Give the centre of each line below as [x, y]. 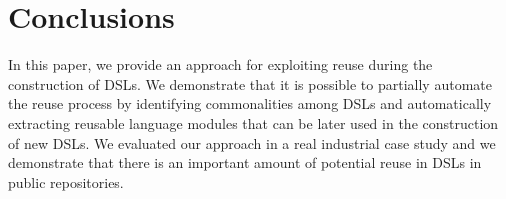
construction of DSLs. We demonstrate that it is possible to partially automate [250, 83]
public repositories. [66, 181]
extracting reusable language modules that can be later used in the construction [253, 122]
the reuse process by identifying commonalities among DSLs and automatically [250, 103]
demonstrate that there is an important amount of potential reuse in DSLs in [245, 162]
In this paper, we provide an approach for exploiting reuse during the [220, 64]
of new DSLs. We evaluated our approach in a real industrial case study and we [252, 142]
